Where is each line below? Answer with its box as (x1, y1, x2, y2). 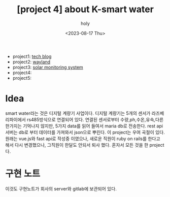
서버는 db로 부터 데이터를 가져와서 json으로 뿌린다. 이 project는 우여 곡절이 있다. (5, 129, 165, 135)
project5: (12, 75, 32, 81)
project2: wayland (12, 58, 51, 64)
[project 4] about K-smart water (17, 4, 154, 15)
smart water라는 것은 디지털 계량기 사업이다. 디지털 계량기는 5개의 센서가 (5, 110, 151, 116)
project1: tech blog (12, 53, 52, 59)
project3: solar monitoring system (12, 64, 84, 70)
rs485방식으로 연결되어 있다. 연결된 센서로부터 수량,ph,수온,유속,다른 (27, 116, 164, 122)
